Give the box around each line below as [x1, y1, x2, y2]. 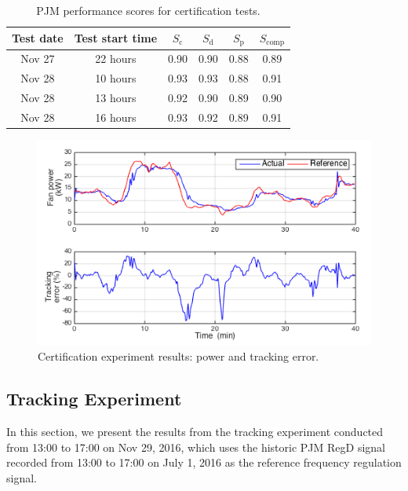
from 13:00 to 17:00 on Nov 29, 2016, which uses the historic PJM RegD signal [6, 438, 385, 455]
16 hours [95, 108, 137, 125]
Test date [12, 30, 64, 46]
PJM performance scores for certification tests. [36, 2, 260, 18]
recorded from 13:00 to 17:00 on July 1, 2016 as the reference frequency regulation [6, 454, 402, 471]
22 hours [95, 50, 137, 67]
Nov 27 [20, 50, 55, 67]
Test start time [74, 30, 158, 46]
